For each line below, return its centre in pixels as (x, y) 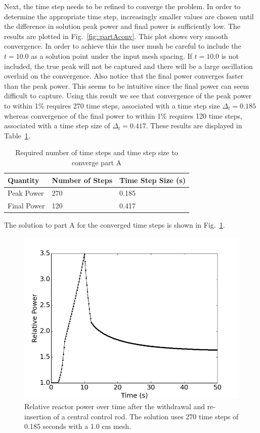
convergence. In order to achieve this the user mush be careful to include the (123, 46)
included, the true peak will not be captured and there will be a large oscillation (128, 66)
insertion (38, 416)
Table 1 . (17, 135)
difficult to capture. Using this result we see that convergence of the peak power (128, 96)
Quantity (24, 180)
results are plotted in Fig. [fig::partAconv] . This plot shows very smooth (116, 36)
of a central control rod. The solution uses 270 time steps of (146, 416)
